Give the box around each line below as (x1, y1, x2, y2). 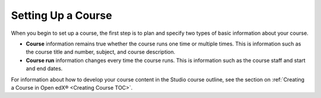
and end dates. (26, 65, 63, 72)
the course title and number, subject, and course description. (26, 48, 175, 55)
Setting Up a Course (11, 9, 112, 22)
